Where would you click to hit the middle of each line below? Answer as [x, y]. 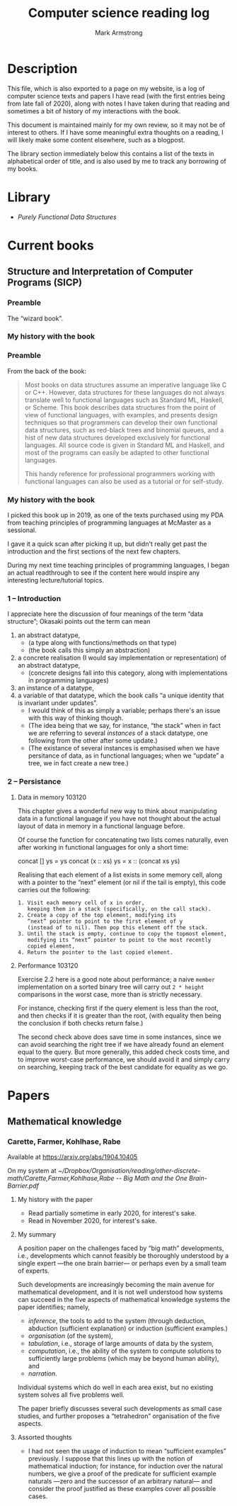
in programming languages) [69, 680]
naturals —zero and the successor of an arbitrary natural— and [120, 1481]
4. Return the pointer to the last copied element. [95, 952]
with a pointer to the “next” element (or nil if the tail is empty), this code [122, 882]
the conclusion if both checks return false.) [80, 1023]
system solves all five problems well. [71, 1395]
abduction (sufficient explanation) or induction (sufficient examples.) [128, 1328]
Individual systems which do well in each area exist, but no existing [115, 1388]
